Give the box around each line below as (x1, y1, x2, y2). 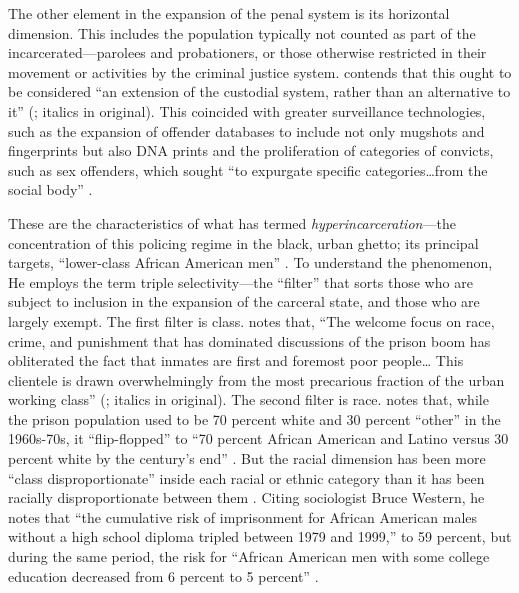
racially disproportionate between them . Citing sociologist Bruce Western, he (8, 487, 485, 508)
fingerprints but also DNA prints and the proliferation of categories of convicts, (8, 140, 494, 161)
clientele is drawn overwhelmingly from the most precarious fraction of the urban (8, 369, 505, 390)
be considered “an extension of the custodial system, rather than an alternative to (8, 81, 511, 102)
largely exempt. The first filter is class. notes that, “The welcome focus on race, (8, 310, 495, 331)
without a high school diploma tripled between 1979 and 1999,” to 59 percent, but (8, 526, 512, 547)
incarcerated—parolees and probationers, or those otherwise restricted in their (8, 42, 487, 63)
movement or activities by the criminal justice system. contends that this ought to (8, 61, 512, 82)
